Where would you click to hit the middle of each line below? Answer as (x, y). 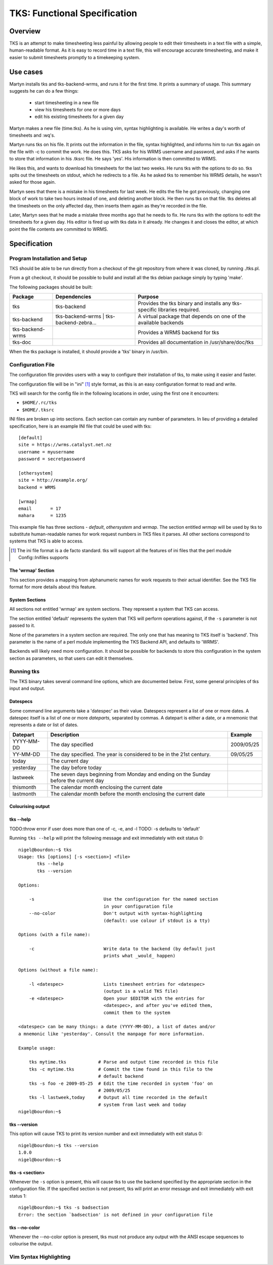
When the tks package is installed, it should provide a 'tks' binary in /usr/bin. (89, 352)
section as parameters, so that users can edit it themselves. (72, 658)
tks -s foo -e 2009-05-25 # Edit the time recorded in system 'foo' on (121, 1083)
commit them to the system (137, 1013)
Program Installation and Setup (48, 258)
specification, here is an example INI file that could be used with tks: (80, 426)
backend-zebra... (76, 323)
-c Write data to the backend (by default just (122, 949)
